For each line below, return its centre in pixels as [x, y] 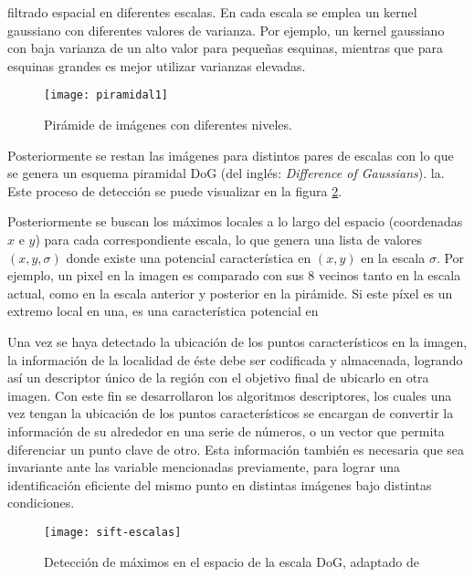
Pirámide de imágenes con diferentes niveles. [168, 125]
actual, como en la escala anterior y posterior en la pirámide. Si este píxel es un [230, 293]
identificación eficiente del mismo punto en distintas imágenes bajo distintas [220, 484]
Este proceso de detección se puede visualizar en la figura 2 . [175, 190]
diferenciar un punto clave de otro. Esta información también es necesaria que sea [236, 449]
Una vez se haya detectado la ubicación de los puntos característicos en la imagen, [237, 341]
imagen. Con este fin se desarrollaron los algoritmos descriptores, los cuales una [230, 395]
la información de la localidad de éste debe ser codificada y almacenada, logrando [235, 359]
